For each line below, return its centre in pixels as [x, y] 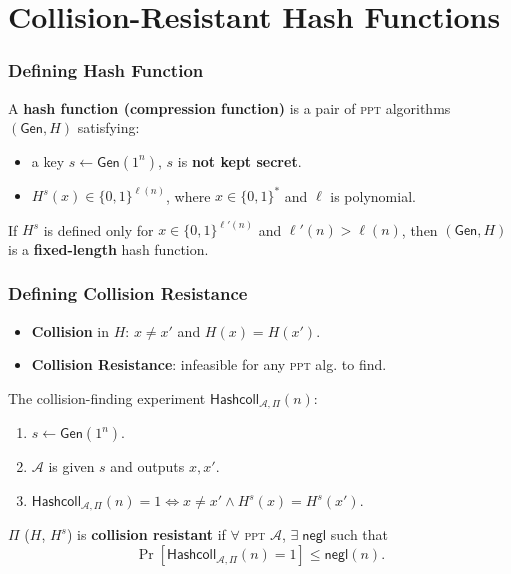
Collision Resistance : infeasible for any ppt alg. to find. [209, 364]
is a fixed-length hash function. [108, 248]
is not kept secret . [239, 160]
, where [188, 195]
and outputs [147, 466]
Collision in [70, 330]
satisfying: [108, 127]
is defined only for [98, 229]
